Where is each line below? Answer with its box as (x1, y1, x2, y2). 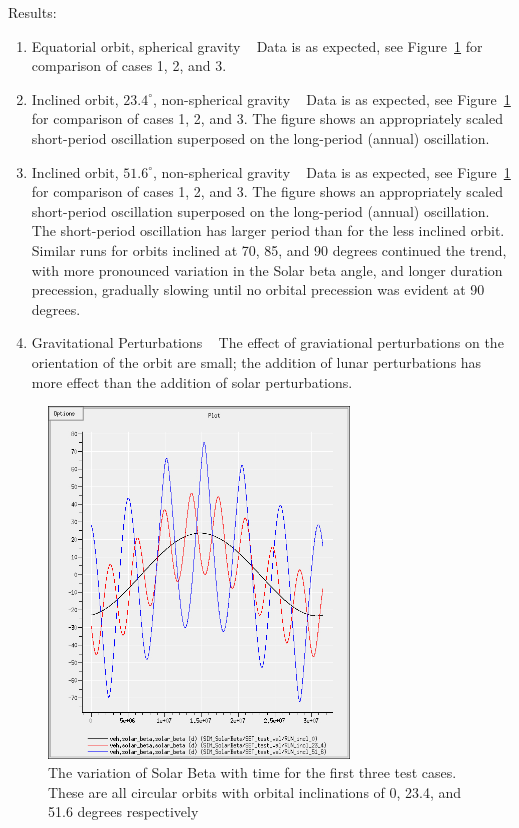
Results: (8, 2, 57, 22)
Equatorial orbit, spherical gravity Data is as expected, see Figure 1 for (31, 35, 483, 56)
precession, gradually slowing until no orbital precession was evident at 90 (31, 279, 485, 300)
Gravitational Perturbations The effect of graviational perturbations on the (31, 332, 504, 353)
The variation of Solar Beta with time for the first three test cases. (48, 762, 457, 783)
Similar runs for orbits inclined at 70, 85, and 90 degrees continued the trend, (31, 239, 507, 260)
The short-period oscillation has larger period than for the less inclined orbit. (31, 220, 505, 241)
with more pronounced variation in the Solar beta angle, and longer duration (31, 259, 503, 280)
